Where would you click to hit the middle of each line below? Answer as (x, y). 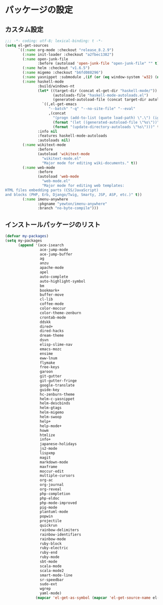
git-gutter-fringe (58, 381)
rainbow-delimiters (59, 530)
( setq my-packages (24, 240)
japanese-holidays (58, 444)
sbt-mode (48, 562)
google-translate (57, 385)
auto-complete (54, 277)
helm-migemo (52, 412)
